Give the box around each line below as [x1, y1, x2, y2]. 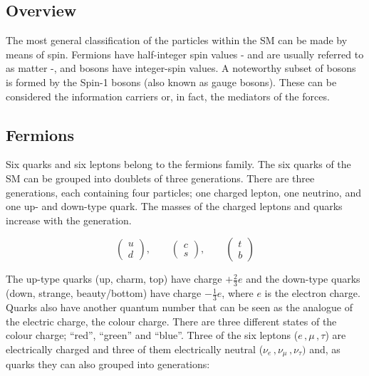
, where [222, 286, 254, 301]
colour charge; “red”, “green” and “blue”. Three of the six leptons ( [6, 328, 298, 343]
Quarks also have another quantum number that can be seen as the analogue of [6, 300, 353, 314]
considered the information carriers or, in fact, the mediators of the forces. [6, 88, 330, 103]
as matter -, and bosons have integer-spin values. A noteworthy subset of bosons [6, 61, 356, 75]
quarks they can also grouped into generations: [6, 357, 210, 372]
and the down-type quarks [246, 271, 360, 286]
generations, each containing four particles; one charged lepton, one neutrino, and [6, 184, 361, 199]
